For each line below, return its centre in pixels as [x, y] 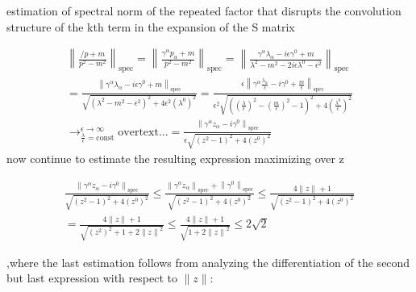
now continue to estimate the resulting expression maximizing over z [175, 159]
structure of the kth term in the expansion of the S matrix [151, 26]
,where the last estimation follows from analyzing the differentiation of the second [208, 262]
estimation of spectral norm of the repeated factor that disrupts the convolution [204, 10]
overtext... [143, 132]
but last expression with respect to [92, 278]
